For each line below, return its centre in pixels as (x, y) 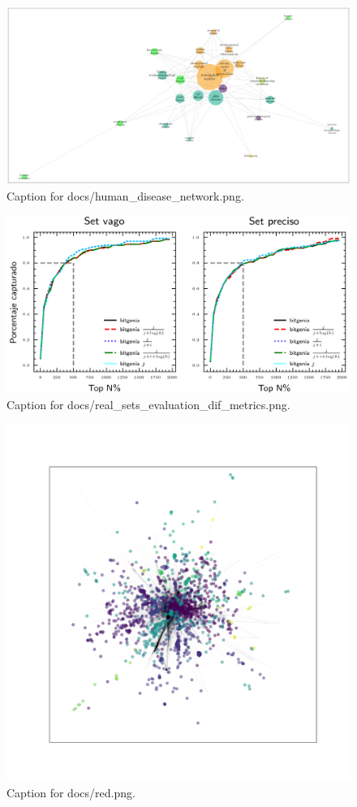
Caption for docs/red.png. (71, 793)
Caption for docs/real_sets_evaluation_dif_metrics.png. (148, 404)
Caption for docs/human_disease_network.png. (125, 195)
